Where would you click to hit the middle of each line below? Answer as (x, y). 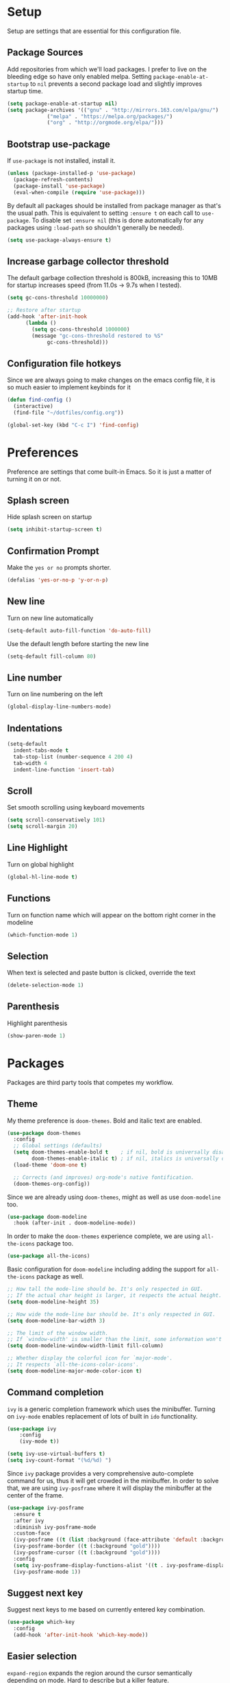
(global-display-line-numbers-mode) (59, 707)
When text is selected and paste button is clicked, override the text (101, 973)
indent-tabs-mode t (41, 750)
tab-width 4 (30, 763)
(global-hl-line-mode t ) (42, 877)
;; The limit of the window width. (58, 1333)
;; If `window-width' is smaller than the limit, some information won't (115, 1340)
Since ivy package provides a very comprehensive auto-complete (100, 1473)
